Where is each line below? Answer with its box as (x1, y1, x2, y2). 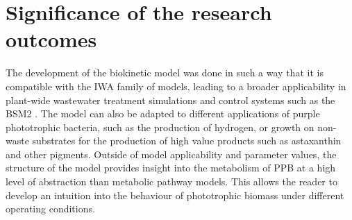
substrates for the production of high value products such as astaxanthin (32, 133, 342, 148)
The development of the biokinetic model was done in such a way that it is (6, 65, 324, 80)
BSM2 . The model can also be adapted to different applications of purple (6, 106, 320, 121)
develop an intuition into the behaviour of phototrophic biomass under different (6, 187, 344, 202)
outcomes (6, 25, 97, 53)
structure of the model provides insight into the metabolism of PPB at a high (6, 160, 336, 175)
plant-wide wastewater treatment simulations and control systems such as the (6, 92, 335, 107)
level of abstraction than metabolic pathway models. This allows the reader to (6, 174, 337, 189)
